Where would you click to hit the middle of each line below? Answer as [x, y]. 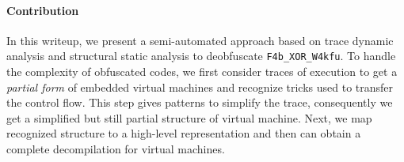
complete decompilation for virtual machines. [116, 149]
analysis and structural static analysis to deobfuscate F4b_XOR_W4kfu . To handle [201, 56]
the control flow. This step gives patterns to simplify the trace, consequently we [200, 102]
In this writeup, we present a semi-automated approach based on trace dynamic [200, 40]
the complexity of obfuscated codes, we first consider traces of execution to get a [202, 72]
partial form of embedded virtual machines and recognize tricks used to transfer [200, 87]
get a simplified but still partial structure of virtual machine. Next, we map [189, 117]
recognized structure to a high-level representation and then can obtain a [184, 133]
